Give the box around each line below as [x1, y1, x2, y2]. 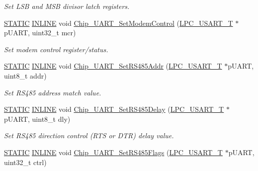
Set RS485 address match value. [4, 87, 101, 97]
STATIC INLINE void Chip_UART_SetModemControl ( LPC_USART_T [4, 17, 233, 28]
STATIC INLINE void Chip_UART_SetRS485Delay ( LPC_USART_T [4, 104, 224, 114]
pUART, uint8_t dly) [4, 113, 71, 124]
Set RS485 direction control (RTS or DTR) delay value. [4, 130, 174, 141]
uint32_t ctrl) [4, 157, 47, 167]
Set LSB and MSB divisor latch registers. [4, 1, 130, 11]
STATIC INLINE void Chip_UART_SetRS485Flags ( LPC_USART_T [4, 147, 223, 157]
